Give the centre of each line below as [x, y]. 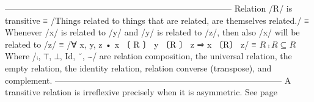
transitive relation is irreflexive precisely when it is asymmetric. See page [141, 92]
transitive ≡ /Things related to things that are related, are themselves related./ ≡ [157, 20]
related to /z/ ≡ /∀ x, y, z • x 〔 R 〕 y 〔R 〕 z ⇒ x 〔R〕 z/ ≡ [131, 44]
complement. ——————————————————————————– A [148, 80]
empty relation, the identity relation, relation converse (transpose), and [138, 67]
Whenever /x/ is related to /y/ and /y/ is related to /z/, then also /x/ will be [152, 32]
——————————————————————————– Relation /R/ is [149, 8]
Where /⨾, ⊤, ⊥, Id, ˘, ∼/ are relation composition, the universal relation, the [148, 56]
